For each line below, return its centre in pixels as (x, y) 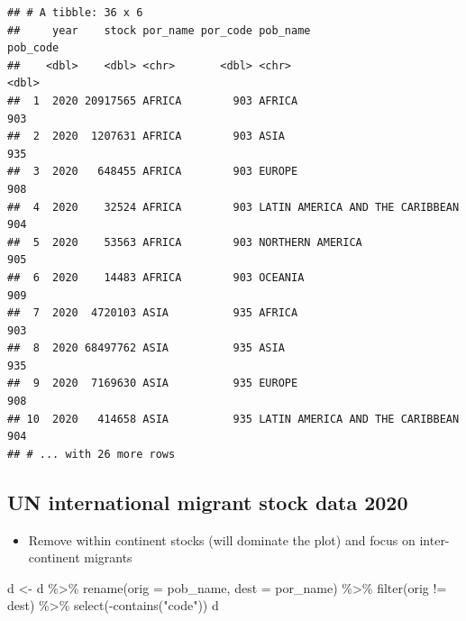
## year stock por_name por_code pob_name (159, 30)
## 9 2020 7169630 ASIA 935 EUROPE (153, 384)
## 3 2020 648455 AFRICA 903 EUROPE (153, 172)
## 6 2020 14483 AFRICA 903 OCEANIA (156, 277)
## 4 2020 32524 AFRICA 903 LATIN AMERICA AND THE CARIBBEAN (233, 207)
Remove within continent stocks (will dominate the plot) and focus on (222, 539)
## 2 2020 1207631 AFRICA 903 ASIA (146, 137)
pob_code (33, 48)
